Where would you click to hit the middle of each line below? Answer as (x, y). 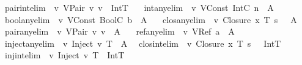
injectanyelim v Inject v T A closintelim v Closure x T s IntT (143, 43)
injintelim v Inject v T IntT (64, 55)
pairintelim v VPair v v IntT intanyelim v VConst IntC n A (139, 7)
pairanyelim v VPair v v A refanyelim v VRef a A (120, 31)
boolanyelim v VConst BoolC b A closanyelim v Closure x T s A (151, 19)
